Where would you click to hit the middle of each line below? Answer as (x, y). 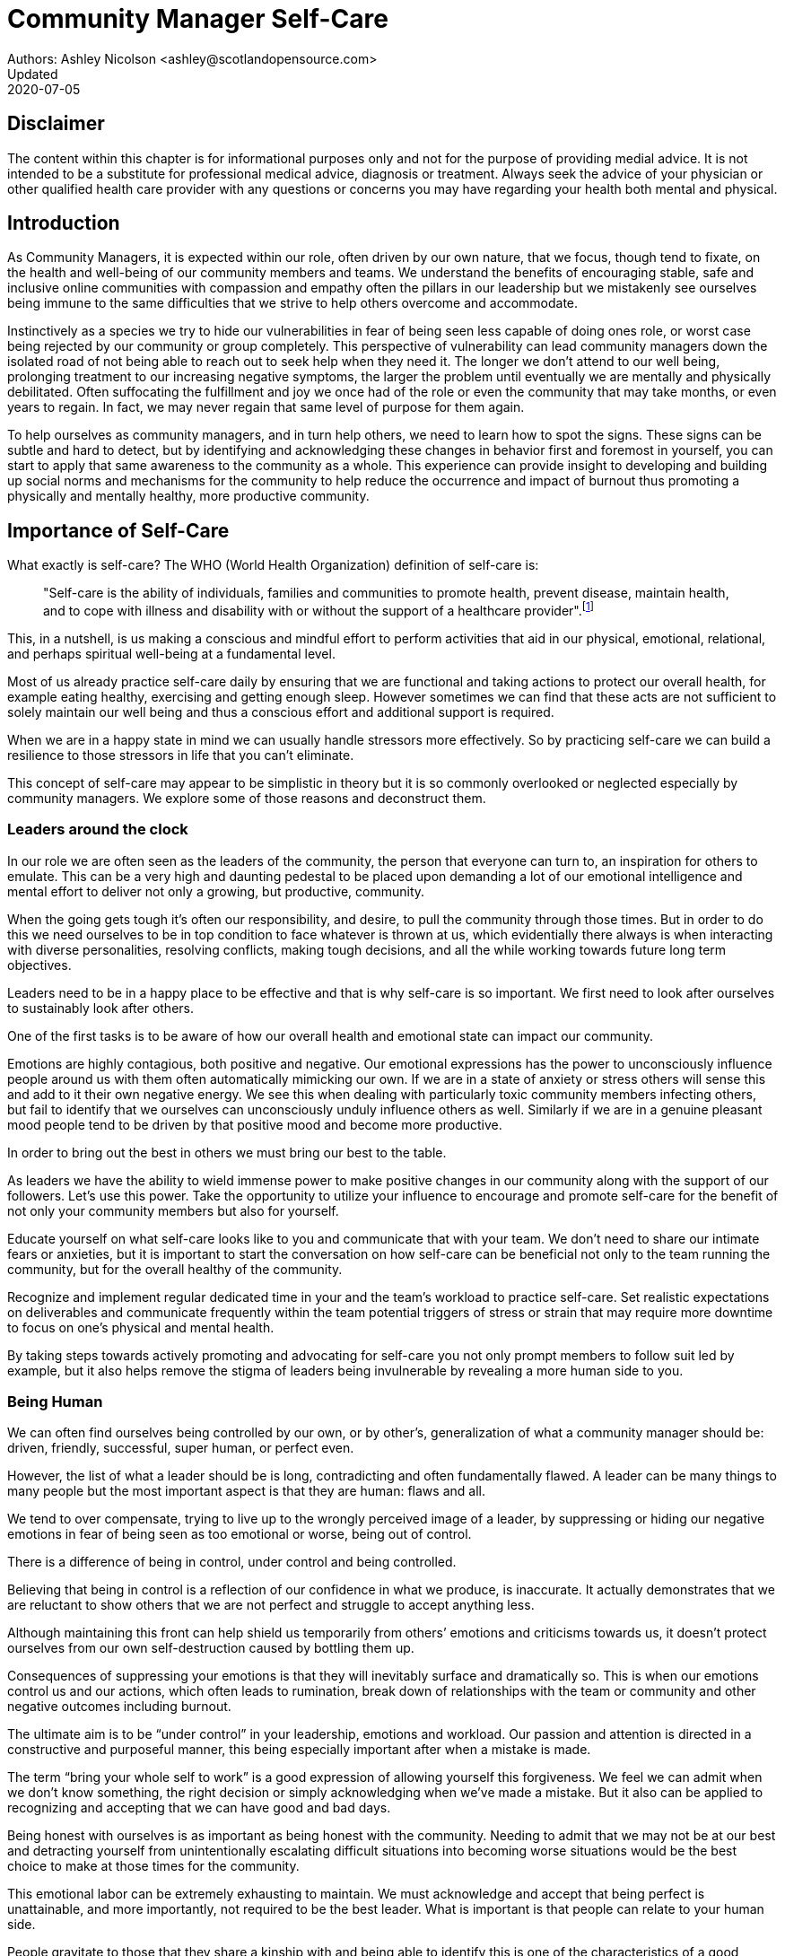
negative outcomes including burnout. (119, 1707)
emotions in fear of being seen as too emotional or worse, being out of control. (240, 1534)
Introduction (64, 223)
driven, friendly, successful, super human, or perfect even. (181, 1448)
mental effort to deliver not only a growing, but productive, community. (216, 891)
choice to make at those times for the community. (153, 1866)
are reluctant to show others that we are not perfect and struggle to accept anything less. (271, 1605)
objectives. (39, 965)
